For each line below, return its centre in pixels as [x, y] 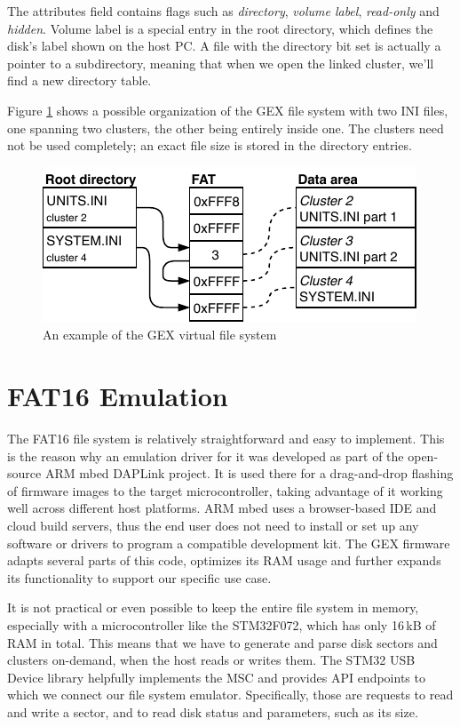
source [24, 473]
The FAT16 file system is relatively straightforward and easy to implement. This [226, 439]
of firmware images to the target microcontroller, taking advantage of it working [225, 490]
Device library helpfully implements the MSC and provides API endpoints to [216, 677]
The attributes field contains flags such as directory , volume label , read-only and [223, 11]
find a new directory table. [79, 80]
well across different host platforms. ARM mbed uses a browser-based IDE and [222, 508]
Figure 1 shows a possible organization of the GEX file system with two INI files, [228, 110]
